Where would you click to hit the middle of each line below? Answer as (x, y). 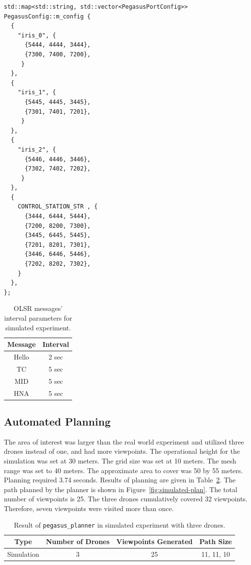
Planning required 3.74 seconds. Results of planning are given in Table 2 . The (120, 480)
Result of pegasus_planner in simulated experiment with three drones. (119, 524)
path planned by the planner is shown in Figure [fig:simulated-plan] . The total (121, 489)
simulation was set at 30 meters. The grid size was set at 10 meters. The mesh (120, 461)
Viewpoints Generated (155, 541)
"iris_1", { (37, 93)
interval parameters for (38, 318)
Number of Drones (78, 541)
